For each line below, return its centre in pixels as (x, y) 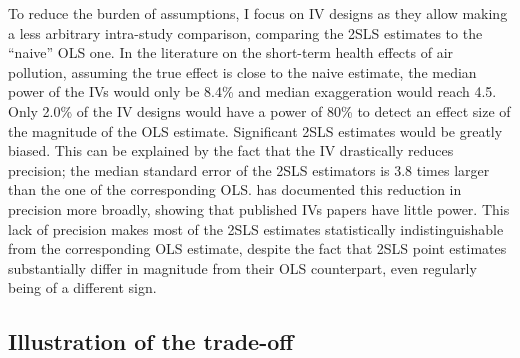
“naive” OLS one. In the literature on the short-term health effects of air (231, 52)
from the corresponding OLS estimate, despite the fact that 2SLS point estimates (257, 248)
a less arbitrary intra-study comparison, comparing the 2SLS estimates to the (245, 32)
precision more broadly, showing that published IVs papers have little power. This (259, 208)
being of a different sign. (82, 287)
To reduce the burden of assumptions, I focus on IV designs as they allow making (258, 13)
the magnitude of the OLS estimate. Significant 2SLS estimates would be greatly (255, 130)
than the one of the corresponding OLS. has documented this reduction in (235, 189)
